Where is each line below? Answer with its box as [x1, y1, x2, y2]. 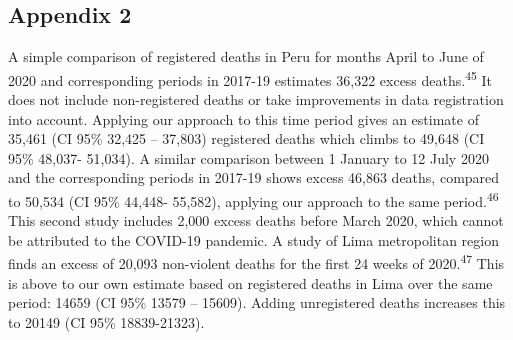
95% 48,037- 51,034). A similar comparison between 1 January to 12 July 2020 [8, 147, 489, 168]
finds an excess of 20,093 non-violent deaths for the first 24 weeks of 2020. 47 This [8, 250, 505, 274]
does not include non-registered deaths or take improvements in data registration [8, 89, 504, 110]
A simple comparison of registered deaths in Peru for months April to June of [8, 46, 484, 67]
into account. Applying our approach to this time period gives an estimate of [8, 108, 479, 129]
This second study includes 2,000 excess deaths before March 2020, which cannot [8, 210, 504, 231]
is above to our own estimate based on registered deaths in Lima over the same [8, 272, 493, 293]
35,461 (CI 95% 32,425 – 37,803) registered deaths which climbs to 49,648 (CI [8, 128, 485, 149]
